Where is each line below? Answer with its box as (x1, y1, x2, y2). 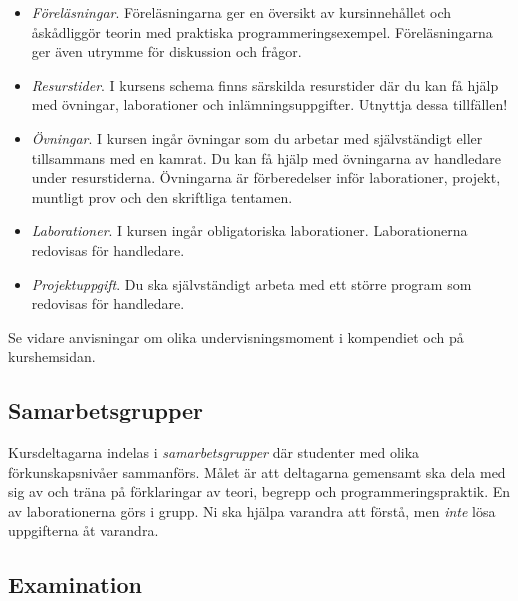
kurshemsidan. (8, 346, 96, 367)
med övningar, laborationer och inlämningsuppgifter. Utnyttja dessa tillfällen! (31, 94, 508, 115)
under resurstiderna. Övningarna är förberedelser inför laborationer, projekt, (31, 167, 501, 188)
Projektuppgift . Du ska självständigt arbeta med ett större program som (31, 273, 472, 294)
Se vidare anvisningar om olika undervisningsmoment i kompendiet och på (8, 326, 464, 347)
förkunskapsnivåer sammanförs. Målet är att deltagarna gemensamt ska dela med (8, 461, 506, 482)
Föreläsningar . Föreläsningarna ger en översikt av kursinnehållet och (31, 2, 452, 22)
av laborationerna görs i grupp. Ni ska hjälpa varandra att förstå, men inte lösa (8, 500, 496, 521)
